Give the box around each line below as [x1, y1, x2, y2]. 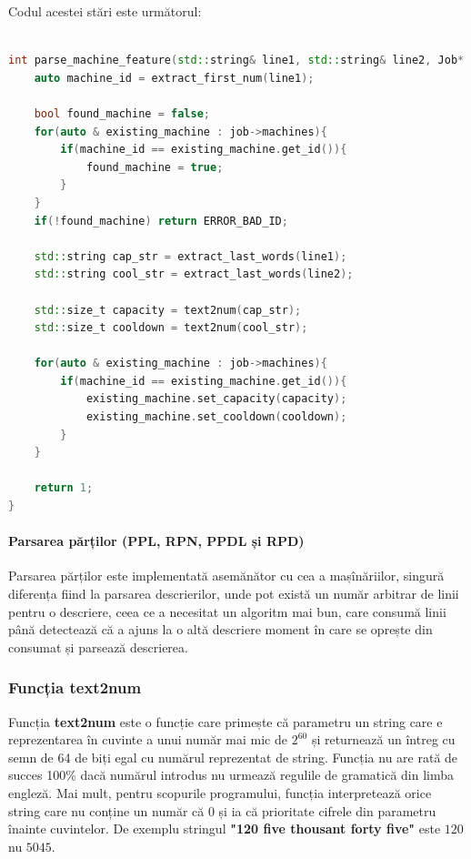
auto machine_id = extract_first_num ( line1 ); [34, 71, 315, 85]
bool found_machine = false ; [34, 106, 210, 120]
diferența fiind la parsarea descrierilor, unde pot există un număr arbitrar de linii [8, 584, 459, 603]
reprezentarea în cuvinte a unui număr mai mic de [8, 730, 287, 749]
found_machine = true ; [85, 160, 224, 174]
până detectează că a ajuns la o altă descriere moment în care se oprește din [8, 620, 433, 639]
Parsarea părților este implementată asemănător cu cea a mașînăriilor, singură [8, 566, 445, 585]
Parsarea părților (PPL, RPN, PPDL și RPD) [8, 531, 305, 551]
